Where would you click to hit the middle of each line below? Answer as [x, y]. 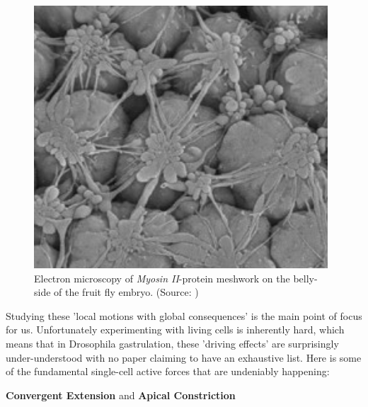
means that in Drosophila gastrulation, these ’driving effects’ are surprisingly [172, 343]
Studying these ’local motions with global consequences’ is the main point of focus [184, 315]
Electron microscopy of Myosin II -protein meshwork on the [162, 278]
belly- [305, 278]
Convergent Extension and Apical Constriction [121, 395]
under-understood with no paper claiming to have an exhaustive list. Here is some [184, 357]
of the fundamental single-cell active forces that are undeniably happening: [168, 371]
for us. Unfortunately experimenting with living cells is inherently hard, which [175, 329]
